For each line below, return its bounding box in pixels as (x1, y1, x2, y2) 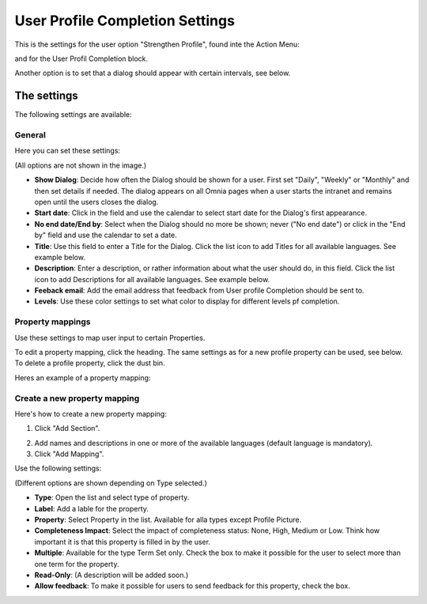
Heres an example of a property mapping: (14, 372, 151, 383)
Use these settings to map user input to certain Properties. (14, 333, 206, 342)
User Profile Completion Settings (14, 12, 235, 29)
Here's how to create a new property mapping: (14, 409, 168, 418)
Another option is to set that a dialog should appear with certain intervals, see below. (14, 68, 291, 78)
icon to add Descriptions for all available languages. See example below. (34, 274, 270, 284)
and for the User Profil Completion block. (14, 54, 149, 63)
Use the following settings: (14, 463, 102, 474)
